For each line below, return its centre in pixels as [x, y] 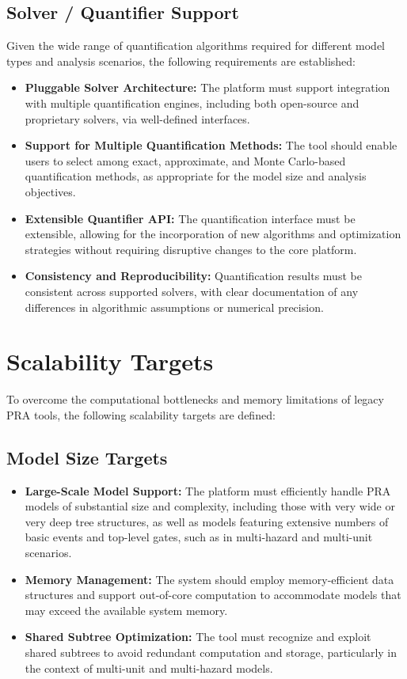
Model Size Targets [87, 457]
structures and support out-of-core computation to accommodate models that [213, 595]
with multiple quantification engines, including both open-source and [192, 102]
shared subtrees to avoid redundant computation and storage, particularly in [211, 652]
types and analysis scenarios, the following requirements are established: [181, 61]
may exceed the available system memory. [126, 610]
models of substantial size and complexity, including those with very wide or [210, 506]
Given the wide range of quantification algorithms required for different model [196, 46]
